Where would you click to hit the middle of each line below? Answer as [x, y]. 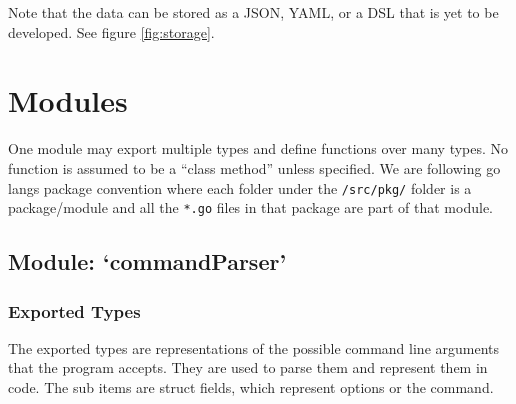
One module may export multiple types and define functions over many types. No [258, 148]
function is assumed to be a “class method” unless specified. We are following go [254, 167]
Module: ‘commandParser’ [147, 261]
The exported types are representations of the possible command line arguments [254, 347]
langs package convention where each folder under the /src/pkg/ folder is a [240, 187]
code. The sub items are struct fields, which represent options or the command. [251, 387]
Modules [68, 100]
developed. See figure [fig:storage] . [111, 31]
